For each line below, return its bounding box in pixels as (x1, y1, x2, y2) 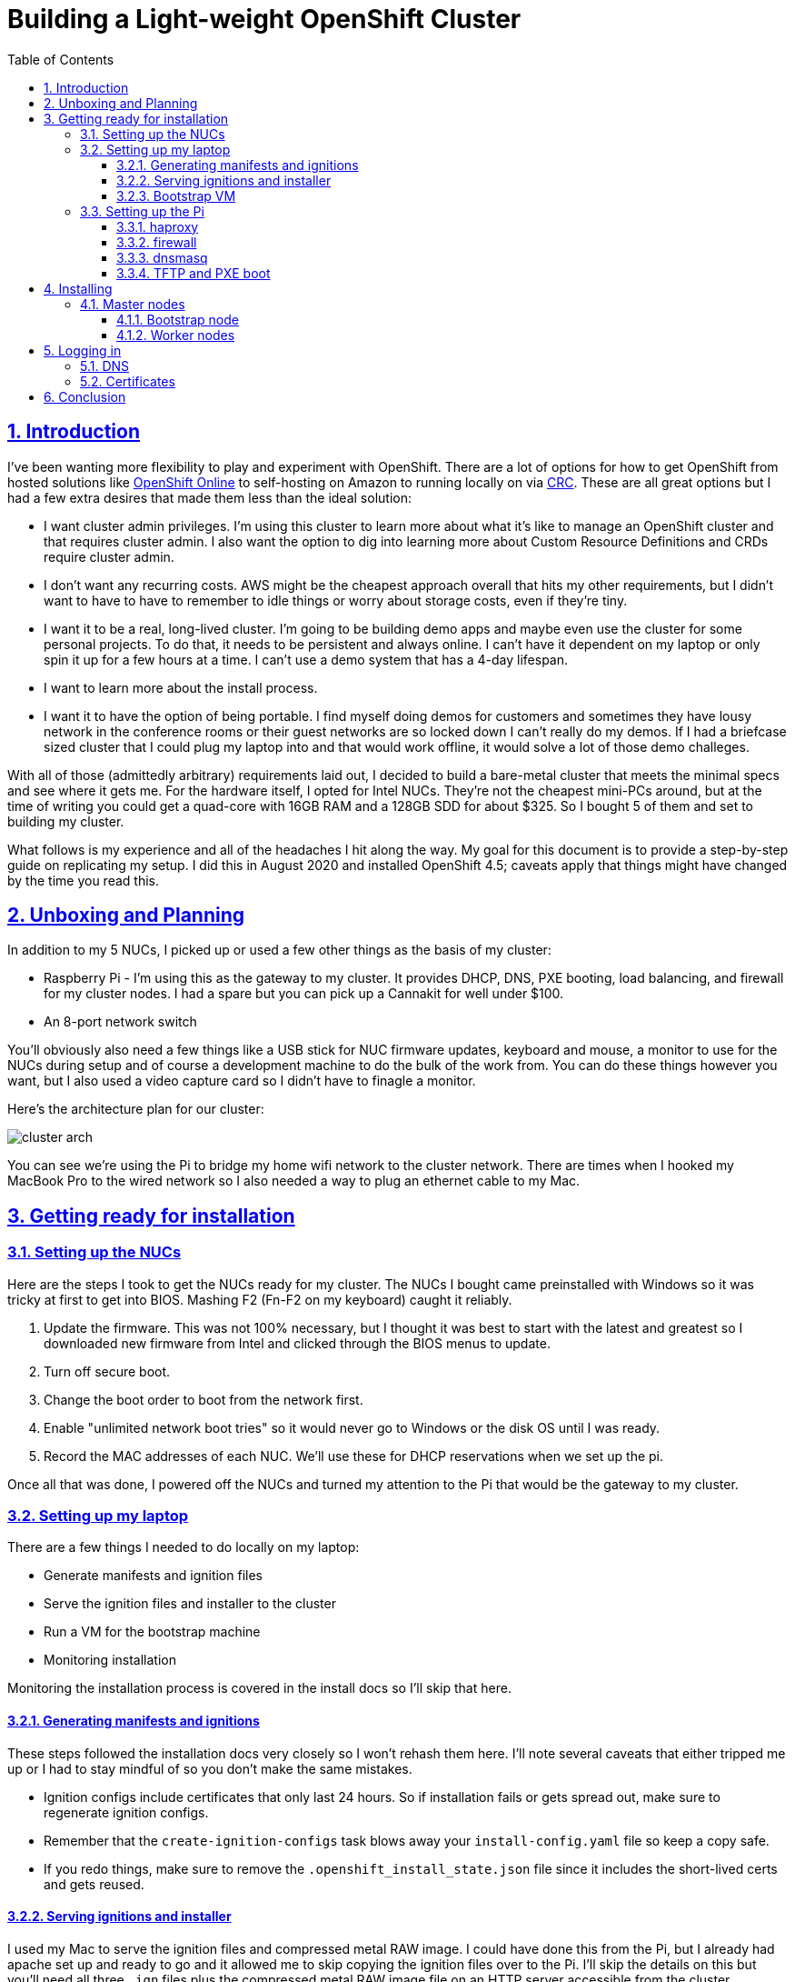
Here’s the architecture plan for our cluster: (7, 1101, 264, 1117)
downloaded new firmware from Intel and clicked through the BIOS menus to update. (44, 1335, 551, 1351)
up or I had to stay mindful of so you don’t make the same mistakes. (7, 1760, 412, 1777)
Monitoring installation (44, 1652, 176, 1668)
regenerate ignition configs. (44, 1804, 209, 1820)
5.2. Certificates (80, 373, 175, 389)
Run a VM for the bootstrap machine (44, 1624, 261, 1640)
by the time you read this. (7, 872, 159, 888)
